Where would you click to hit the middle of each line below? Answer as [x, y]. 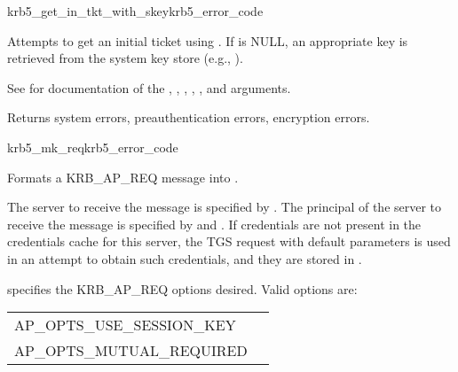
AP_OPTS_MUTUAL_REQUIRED [131, 351]
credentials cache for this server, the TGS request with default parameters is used [229, 241]
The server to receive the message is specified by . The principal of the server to [225, 207]
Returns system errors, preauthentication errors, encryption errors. [189, 117]
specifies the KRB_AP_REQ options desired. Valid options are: [182, 288]
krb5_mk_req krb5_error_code [93, 147]
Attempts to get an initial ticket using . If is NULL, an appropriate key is [208, 40]
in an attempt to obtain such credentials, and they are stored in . [185, 258]
